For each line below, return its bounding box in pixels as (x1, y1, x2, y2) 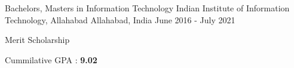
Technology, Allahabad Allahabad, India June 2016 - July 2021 (5, 13, 235, 26)
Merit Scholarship (5, 33, 70, 46)
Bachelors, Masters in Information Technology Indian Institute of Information (5, 2, 290, 14)
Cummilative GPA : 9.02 (5, 53, 97, 66)
